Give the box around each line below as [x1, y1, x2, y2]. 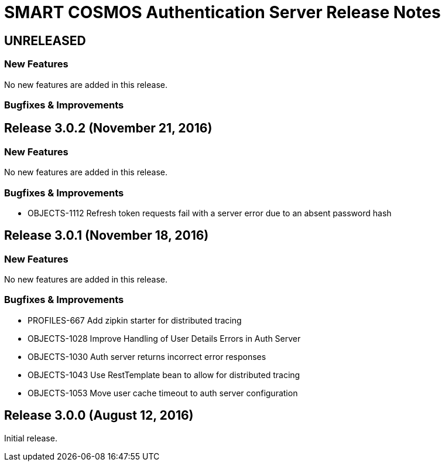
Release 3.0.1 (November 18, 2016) [4, 228, 209, 243]
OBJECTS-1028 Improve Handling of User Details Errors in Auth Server [28, 333, 301, 343]
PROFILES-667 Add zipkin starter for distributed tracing [28, 315, 242, 325]
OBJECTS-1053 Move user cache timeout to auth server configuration [28, 387, 298, 398]
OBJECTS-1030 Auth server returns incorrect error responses [28, 351, 266, 362]
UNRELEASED [4, 33, 86, 48]
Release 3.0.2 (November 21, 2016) [4, 121, 213, 136]
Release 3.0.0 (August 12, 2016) [4, 408, 194, 423]
